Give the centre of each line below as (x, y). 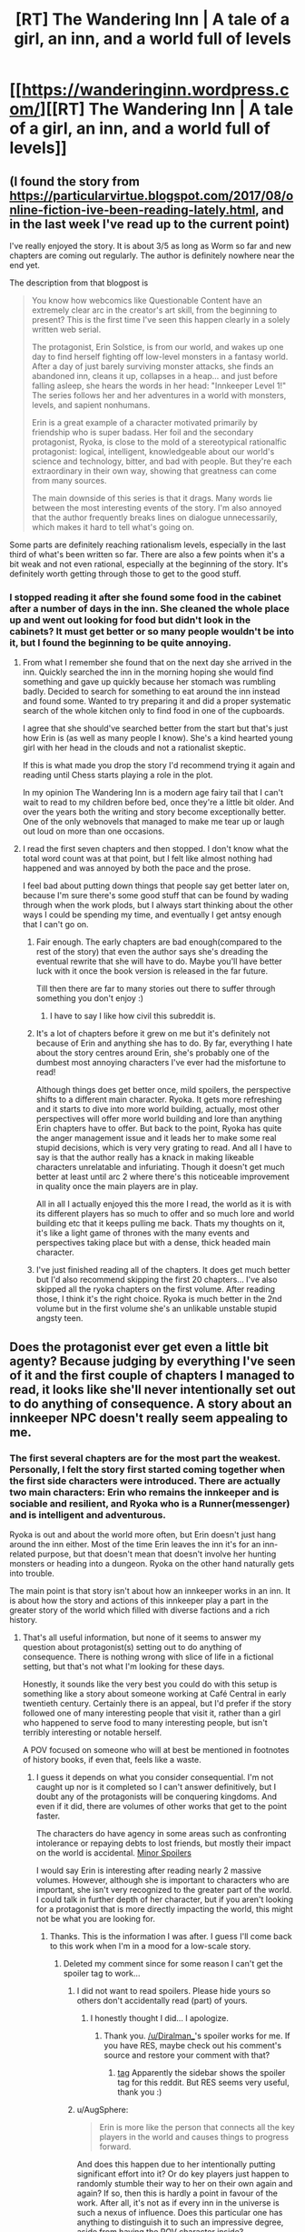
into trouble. (32, 1573)
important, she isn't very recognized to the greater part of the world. (164, 1889)
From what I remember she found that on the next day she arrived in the (157, 663)
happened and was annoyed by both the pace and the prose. (137, 868)
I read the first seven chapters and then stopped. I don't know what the (155, 849)
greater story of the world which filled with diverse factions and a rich (140, 1610)
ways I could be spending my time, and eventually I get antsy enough (152, 915)
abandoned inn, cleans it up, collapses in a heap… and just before (155, 376)
